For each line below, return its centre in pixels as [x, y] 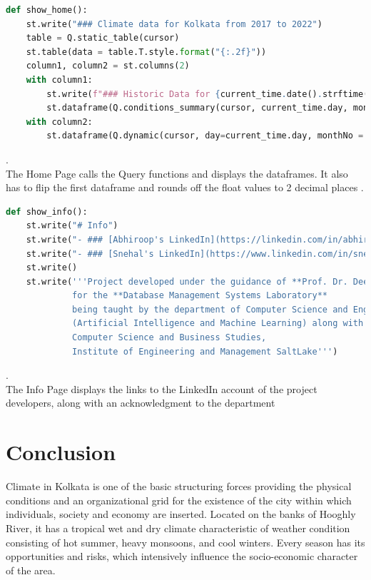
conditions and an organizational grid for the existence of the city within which [179, 500]
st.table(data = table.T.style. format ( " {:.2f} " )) [146, 52]
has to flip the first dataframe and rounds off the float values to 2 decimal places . [185, 187]
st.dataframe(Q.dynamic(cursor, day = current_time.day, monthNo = [205, 136]
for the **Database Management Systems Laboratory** [200, 296]
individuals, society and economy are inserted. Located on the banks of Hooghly [181, 514]
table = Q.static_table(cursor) [103, 38]
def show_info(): [47, 212]
